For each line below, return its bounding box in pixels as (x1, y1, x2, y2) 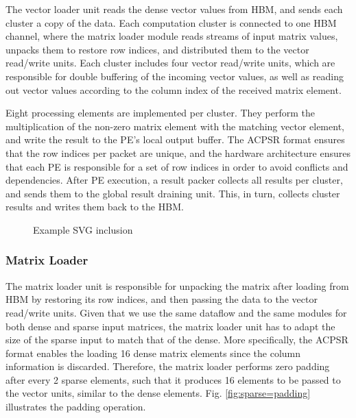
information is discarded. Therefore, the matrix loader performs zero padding (5, 359, 330, 373)
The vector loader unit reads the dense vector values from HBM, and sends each (5, 2, 343, 16)
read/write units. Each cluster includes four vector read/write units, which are (5, 56, 335, 70)
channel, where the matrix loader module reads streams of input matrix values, (5, 29, 338, 43)
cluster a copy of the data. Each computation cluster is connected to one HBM (5, 15, 337, 29)
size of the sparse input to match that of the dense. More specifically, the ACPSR (5, 332, 348, 347)
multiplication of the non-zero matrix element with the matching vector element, (5, 119, 344, 133)
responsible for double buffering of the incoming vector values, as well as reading (5, 69, 344, 83)
